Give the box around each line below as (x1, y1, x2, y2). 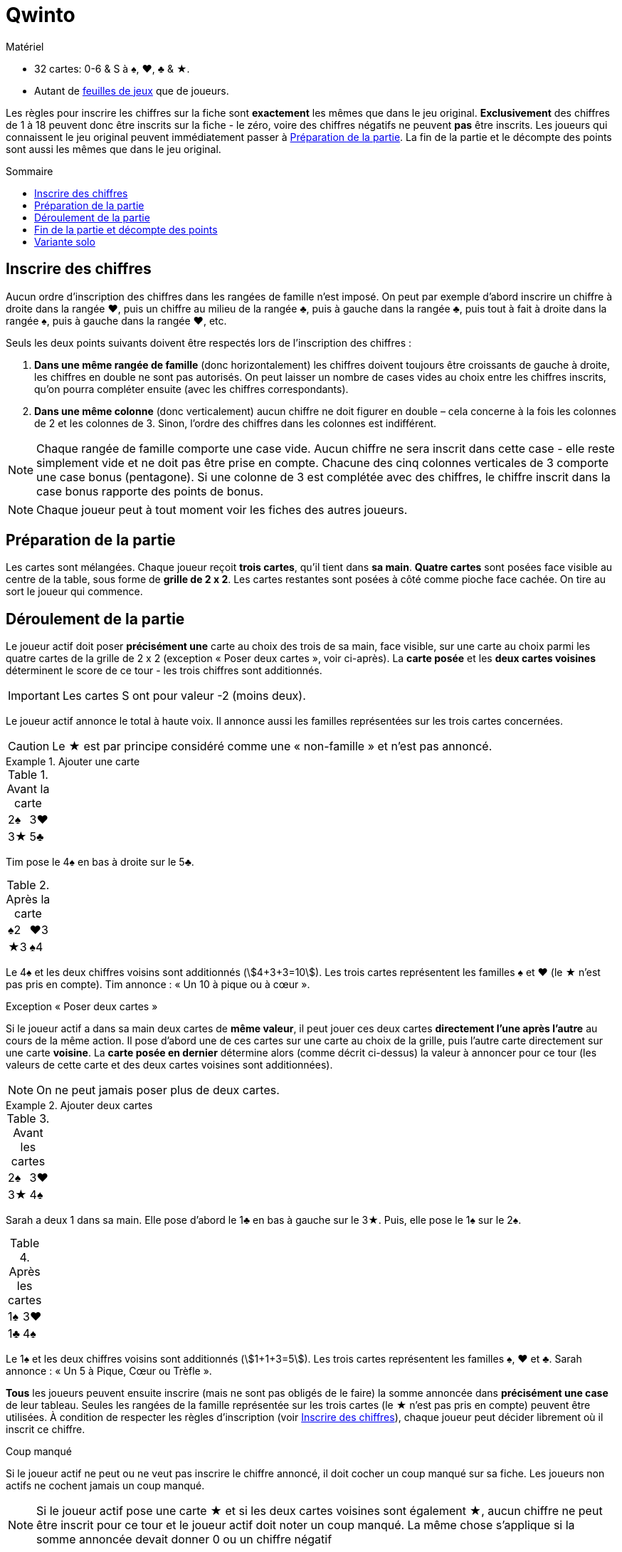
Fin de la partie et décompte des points (34, 223, 218, 236)
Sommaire (6, 164, 53, 177)
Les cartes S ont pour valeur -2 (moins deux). (62, 688, 306, 703)
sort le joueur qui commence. (6, 585, 143, 598)
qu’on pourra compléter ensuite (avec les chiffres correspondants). (34, 382, 349, 395)
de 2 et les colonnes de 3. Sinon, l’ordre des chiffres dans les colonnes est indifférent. (34, 416, 437, 429)
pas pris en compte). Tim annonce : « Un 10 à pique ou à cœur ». (6, 978, 310, 991)
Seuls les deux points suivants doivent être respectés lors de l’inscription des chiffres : (6, 336, 412, 349)
